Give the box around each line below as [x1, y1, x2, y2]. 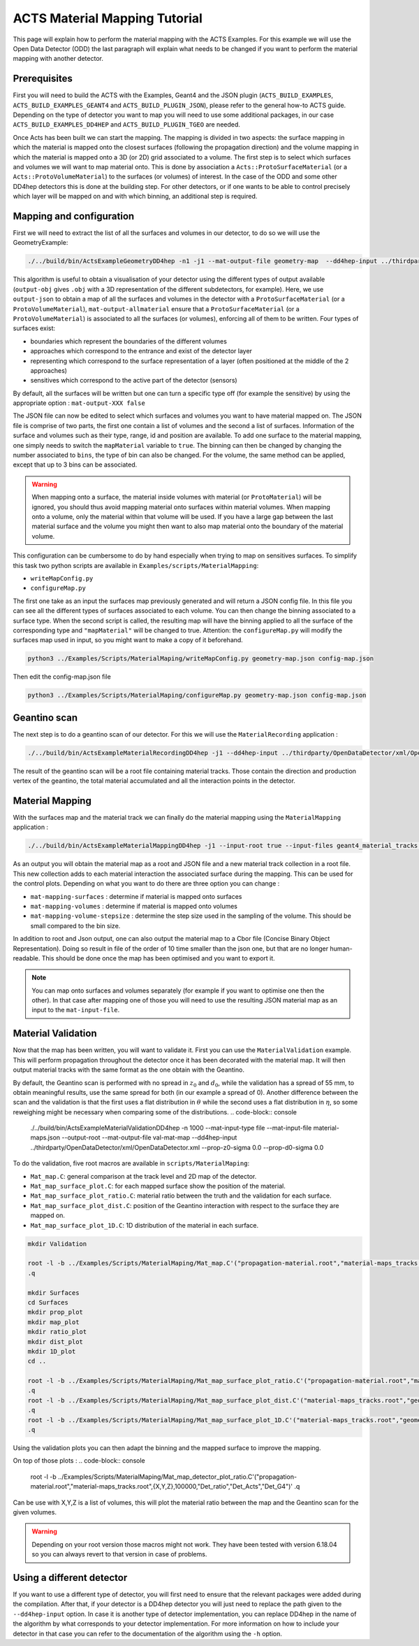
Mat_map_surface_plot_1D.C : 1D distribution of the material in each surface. [30, 1221, 258, 1229]
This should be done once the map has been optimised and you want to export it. [41, 953, 275, 962]
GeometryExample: [13, 239, 68, 247]
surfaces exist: [13, 324, 56, 332]
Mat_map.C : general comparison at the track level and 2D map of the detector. [30, 1172, 257, 1180]
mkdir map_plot [27, 1318, 80, 1326]
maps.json [30, 1133, 61, 1142]
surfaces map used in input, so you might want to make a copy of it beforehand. [13, 636, 244, 644]
